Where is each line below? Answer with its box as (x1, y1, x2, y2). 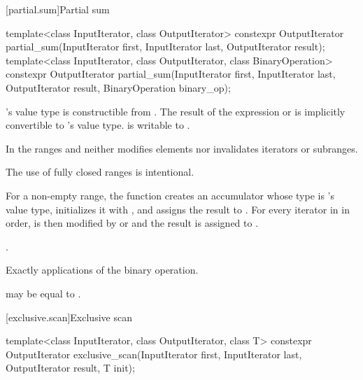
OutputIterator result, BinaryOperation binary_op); (6, 80, 231, 94)
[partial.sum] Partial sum (6, 2, 110, 16)
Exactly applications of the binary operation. (6, 262, 199, 277)
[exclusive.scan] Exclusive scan (6, 309, 132, 324)
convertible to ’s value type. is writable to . (6, 118, 190, 132)
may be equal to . (6, 286, 81, 300)
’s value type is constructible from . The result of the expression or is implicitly (6, 104, 346, 118)
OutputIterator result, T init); (6, 360, 135, 375)
